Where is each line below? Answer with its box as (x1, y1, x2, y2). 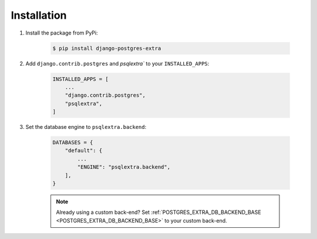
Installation (11, 9, 67, 22)
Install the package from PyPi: (25, 29, 98, 36)
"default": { (65, 147, 103, 154)
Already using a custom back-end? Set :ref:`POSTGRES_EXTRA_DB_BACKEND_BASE (56, 209, 261, 216)
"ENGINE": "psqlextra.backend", (77, 164, 170, 170)
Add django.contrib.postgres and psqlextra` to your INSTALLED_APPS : (25, 60, 210, 67)
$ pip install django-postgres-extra (52, 45, 161, 52)
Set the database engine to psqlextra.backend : (25, 124, 147, 131)
